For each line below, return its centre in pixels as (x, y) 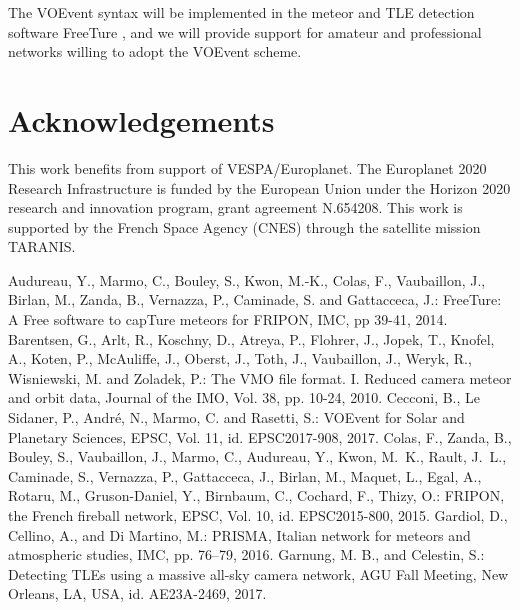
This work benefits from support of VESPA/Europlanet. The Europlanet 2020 (247, 167)
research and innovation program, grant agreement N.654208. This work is (235, 207)
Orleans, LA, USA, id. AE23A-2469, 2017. (137, 593)
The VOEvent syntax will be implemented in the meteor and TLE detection (241, 12)
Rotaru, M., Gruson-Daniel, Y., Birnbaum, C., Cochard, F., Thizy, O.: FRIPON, (256, 495)
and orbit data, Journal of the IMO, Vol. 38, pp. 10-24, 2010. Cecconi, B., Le (244, 397)
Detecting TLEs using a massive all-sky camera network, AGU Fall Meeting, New (258, 573)
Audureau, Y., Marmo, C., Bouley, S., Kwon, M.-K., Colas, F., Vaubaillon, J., (247, 279)
